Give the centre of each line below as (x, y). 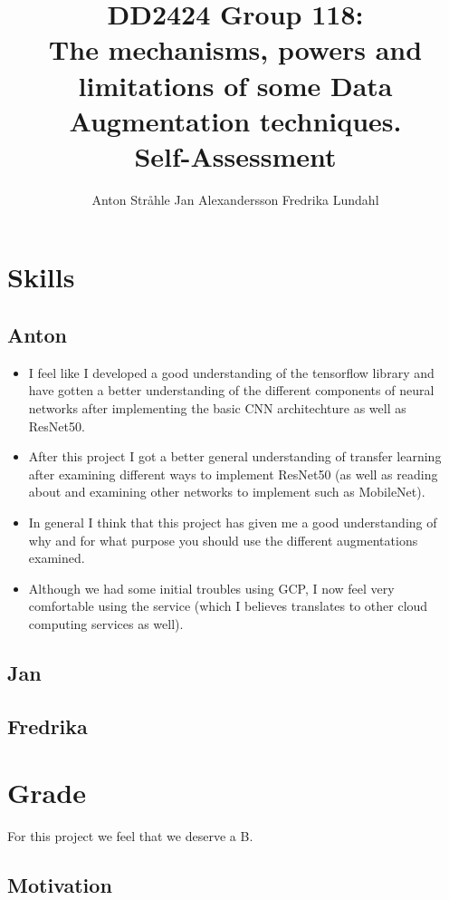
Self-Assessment (235, 155)
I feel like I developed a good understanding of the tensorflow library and (231, 372)
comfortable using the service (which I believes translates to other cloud (228, 606)
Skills (41, 277)
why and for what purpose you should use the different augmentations (223, 540)
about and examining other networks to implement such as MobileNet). (227, 492)
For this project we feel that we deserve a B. (130, 836)
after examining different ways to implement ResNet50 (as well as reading (233, 474)
